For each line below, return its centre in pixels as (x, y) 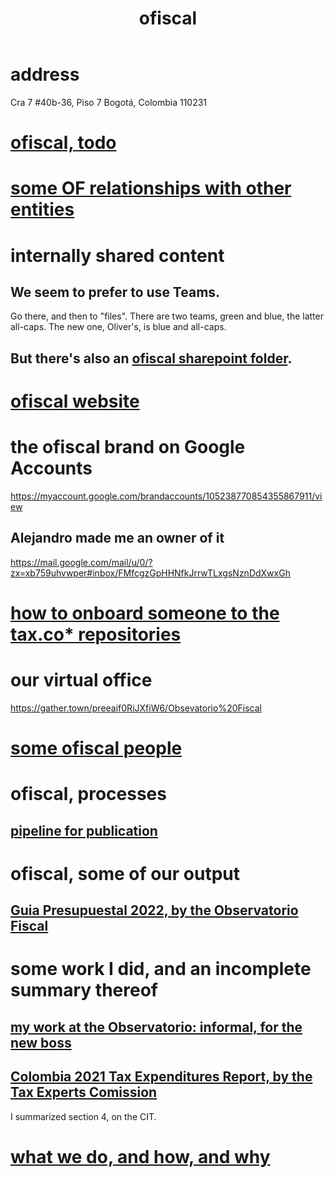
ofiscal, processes (88, 794)
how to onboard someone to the (145, 613)
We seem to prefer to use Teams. (115, 292)
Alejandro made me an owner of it (117, 538)
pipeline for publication (84, 830)
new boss (41, 1042)
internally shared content (117, 255)
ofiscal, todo (63, 143)
